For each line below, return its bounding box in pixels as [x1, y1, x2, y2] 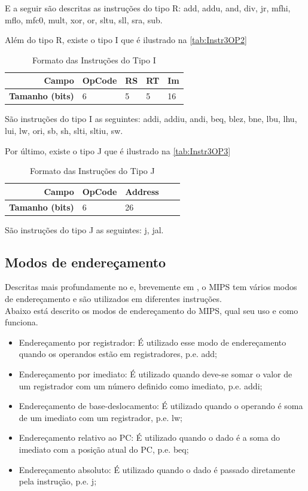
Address [125, 185, 159, 197]
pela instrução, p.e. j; [19, 475, 97, 487]
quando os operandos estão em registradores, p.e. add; [19, 347, 217, 360]
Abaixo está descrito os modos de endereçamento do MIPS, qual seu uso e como [5, 304, 298, 316]
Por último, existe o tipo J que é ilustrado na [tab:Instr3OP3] [5, 144, 231, 157]
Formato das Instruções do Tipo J [29, 164, 155, 177]
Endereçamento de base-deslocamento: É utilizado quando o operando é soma [19, 399, 303, 412]
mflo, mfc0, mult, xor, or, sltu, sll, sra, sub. [5, 13, 163, 26]
